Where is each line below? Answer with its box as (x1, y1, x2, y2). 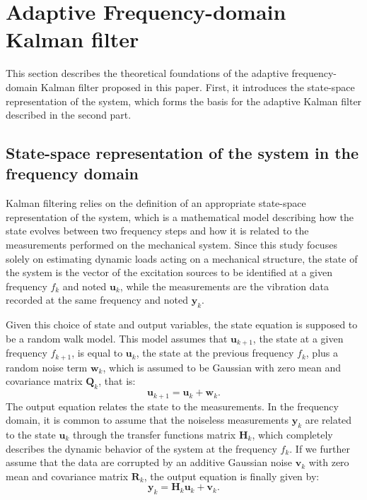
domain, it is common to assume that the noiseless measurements (6, 412, 289, 427)
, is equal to (71, 345, 123, 360)
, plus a (305, 345, 339, 360)
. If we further (289, 441, 350, 456)
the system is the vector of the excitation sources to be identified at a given (6, 265, 333, 280)
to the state (6, 427, 56, 441)
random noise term (6, 359, 88, 374)
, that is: (98, 374, 136, 388)
